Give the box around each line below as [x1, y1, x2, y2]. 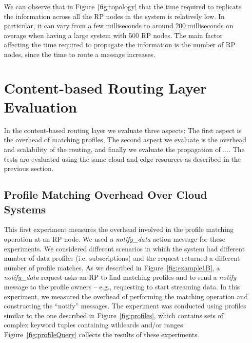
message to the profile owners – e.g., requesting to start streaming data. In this [4, 282, 240, 291]
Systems [4, 201, 46, 216]
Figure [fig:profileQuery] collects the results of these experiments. [4, 329, 199, 339]
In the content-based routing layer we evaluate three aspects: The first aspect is [4, 125, 242, 135]
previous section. [4, 163, 54, 173]
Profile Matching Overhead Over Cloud [4, 187, 207, 202]
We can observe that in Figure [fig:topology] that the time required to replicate [4, 1, 242, 11]
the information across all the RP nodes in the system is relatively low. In [4, 11, 225, 21]
